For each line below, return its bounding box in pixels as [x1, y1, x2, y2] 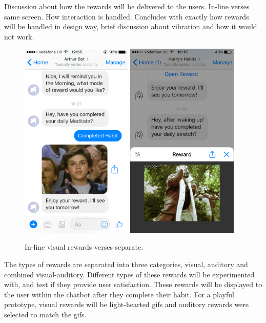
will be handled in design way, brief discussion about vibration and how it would [4, 21, 257, 32]
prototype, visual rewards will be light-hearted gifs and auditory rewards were [4, 299, 249, 310]
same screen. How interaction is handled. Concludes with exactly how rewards [4, 11, 249, 22]
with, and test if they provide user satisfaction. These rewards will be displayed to [4, 279, 262, 290]
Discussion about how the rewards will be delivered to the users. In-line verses [4, 1, 250, 11]
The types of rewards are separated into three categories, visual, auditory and [4, 258, 248, 269]
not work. [4, 31, 34, 42]
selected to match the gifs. [4, 309, 87, 319]
